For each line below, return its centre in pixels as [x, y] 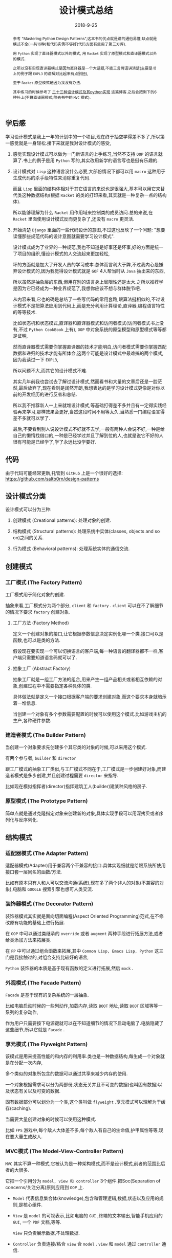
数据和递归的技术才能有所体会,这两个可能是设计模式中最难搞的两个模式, [88, 353]
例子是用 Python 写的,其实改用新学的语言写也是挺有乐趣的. [98, 160]
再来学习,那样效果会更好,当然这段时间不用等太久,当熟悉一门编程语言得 [91, 411]
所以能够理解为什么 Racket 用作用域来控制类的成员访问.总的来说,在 [83, 212]
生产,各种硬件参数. [32, 721]
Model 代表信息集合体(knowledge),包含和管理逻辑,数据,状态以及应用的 [86, 1198]
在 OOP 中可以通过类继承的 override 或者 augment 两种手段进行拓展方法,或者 [84, 933]
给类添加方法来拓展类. [29, 940]
